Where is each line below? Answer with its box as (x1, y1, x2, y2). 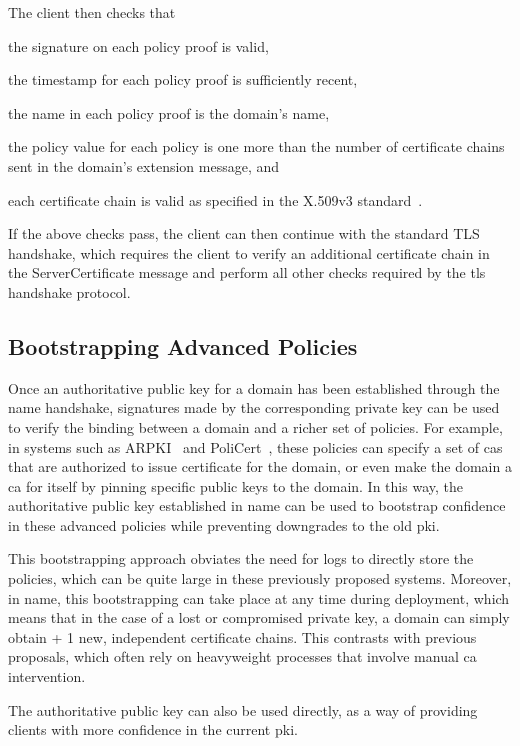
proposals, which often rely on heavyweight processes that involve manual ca (8, 646, 477, 667)
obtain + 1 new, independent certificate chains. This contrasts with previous (8, 626, 477, 647)
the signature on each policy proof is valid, (8, 35, 269, 56)
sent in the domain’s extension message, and (8, 155, 280, 176)
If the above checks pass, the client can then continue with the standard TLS (8, 223, 480, 244)
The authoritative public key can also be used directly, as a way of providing (8, 699, 478, 720)
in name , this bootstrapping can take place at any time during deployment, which (8, 587, 510, 608)
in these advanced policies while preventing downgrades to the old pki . (8, 514, 440, 535)
